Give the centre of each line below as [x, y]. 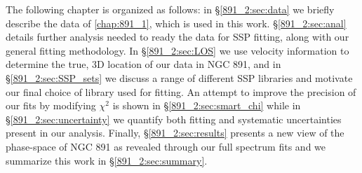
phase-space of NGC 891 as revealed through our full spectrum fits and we [166, 146]
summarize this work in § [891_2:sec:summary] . [107, 160]
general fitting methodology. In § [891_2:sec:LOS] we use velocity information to [177, 50]
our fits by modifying [51, 105]
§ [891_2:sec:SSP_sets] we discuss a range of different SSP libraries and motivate [179, 77]
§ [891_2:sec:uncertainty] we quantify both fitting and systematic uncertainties [174, 119]
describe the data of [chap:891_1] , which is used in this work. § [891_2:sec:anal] [176, 23]
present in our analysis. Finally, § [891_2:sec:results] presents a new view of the [175, 133]
